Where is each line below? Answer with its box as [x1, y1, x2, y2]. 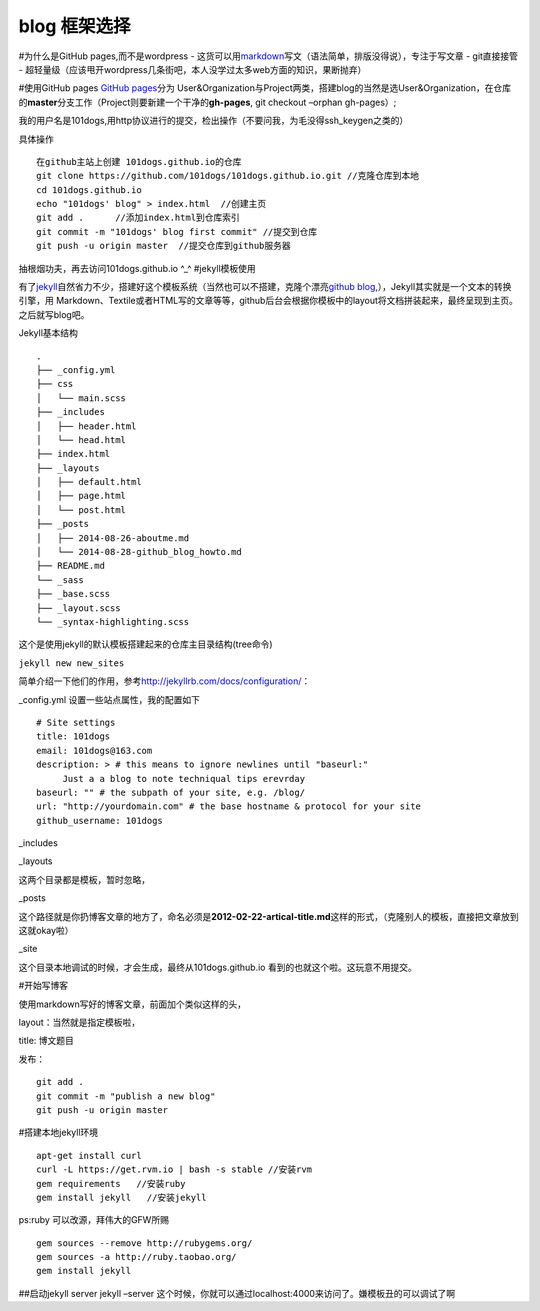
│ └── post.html [36, 504, 127, 515]
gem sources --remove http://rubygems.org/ [36, 1237, 253, 1249]
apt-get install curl [36, 1150, 142, 1161]
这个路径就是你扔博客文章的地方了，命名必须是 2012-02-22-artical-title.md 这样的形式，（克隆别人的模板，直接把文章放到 [18, 910, 519, 922]
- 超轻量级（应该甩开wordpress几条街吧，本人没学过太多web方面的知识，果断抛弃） [18, 63, 367, 75]
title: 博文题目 [18, 1035, 75, 1047]
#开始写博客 [18, 980, 69, 992]
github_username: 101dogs [36, 815, 164, 826]
